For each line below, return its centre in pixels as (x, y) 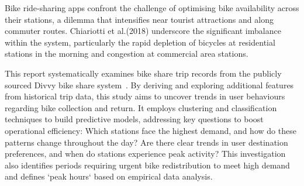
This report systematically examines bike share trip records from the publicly (143, 73)
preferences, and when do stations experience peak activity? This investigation (145, 154)
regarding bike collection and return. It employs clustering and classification (141, 107)
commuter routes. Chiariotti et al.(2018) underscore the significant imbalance (143, 31)
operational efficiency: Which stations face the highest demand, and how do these (151, 130)
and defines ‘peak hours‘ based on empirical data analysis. (109, 176)
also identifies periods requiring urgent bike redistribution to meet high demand (147, 165)
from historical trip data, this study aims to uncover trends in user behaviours (145, 96)
